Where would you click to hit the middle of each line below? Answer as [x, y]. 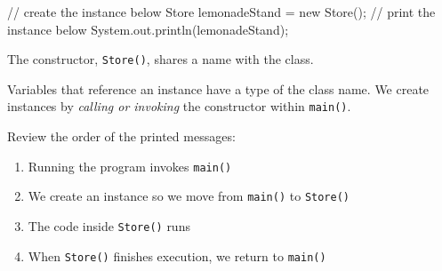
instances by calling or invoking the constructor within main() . [179, 106]
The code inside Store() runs [109, 226]
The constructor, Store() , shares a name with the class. [161, 59]
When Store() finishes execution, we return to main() [177, 255]
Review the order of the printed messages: [121, 136]
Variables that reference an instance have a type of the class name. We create [218, 88]
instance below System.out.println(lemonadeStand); [148, 29]
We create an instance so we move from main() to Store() [189, 196]
